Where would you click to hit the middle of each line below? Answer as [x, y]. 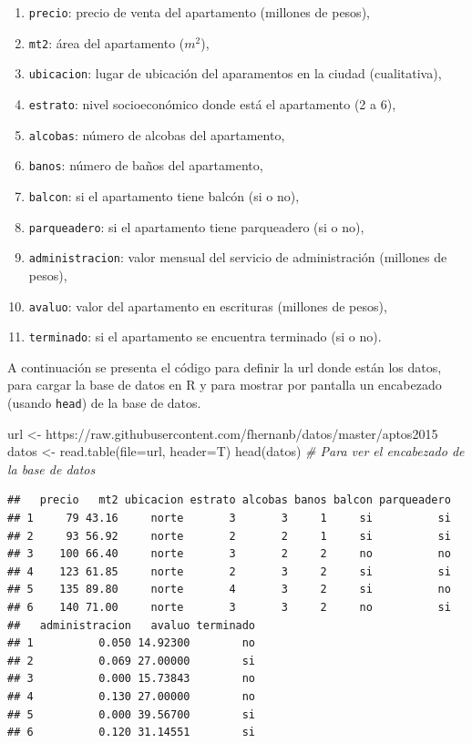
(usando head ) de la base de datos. [104, 402]
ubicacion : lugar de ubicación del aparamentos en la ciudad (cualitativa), [235, 73]
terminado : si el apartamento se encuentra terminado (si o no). [205, 336]
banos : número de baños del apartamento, [146, 165]
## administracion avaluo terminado [132, 625]
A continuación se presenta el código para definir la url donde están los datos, [225, 366]
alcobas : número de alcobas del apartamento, [157, 134]
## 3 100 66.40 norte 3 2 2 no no [229, 554]
